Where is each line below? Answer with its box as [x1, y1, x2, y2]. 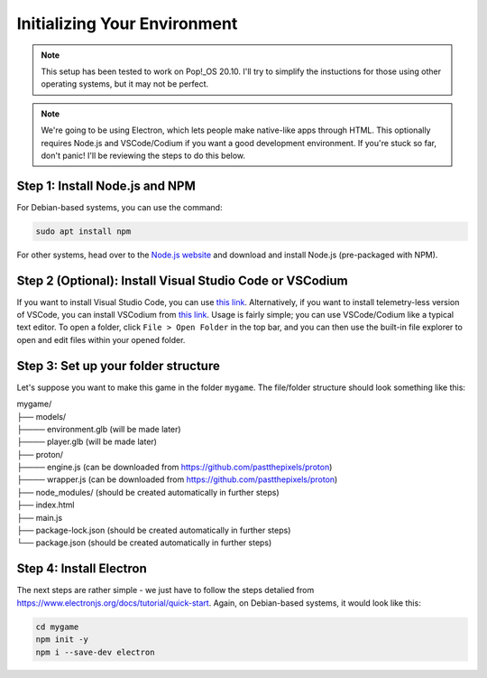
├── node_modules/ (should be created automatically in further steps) [16, 487, 280, 497]
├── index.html [16, 499, 75, 510]
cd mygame [35, 621, 79, 632]
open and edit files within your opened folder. [16, 334, 186, 345]
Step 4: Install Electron [16, 561, 148, 577]
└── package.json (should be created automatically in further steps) [16, 537, 272, 548]
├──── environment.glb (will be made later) [16, 423, 181, 434]
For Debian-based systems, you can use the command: [16, 201, 223, 212]
